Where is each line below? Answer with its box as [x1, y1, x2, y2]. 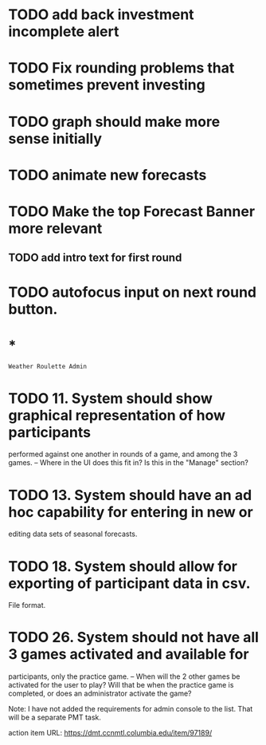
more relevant [8, 219, 103, 237]
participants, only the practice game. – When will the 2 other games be [8, 672, 241, 681]
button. [8, 300, 58, 318]
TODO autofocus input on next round [8, 283, 257, 301]
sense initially [8, 129, 102, 148]
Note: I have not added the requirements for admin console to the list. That [8, 704, 253, 714]
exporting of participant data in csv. [8, 574, 251, 592]
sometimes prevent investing [8, 76, 205, 94]
